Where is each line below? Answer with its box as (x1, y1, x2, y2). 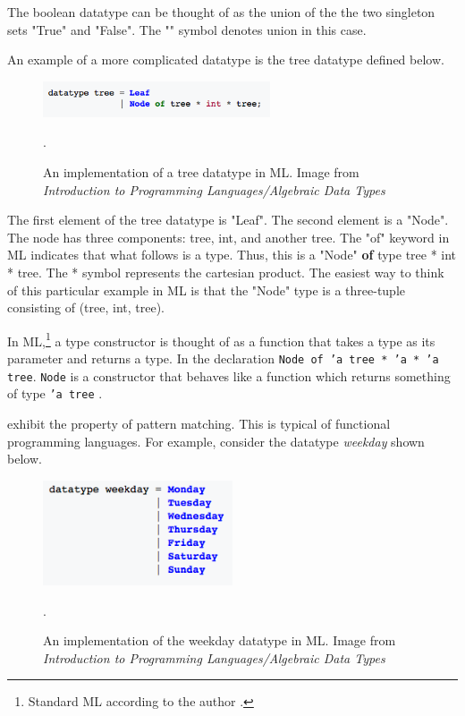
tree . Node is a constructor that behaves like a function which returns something (7, 366, 451, 385)
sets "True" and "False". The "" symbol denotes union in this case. (7, 20, 367, 38)
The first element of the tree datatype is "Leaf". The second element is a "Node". (7, 210, 449, 229)
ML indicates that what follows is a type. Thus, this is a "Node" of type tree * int (7, 245, 457, 264)
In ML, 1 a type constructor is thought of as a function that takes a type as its (7, 328, 435, 350)
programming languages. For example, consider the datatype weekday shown (7, 431, 425, 450)
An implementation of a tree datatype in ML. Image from (43, 162, 359, 181)
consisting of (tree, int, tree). (7, 298, 165, 317)
